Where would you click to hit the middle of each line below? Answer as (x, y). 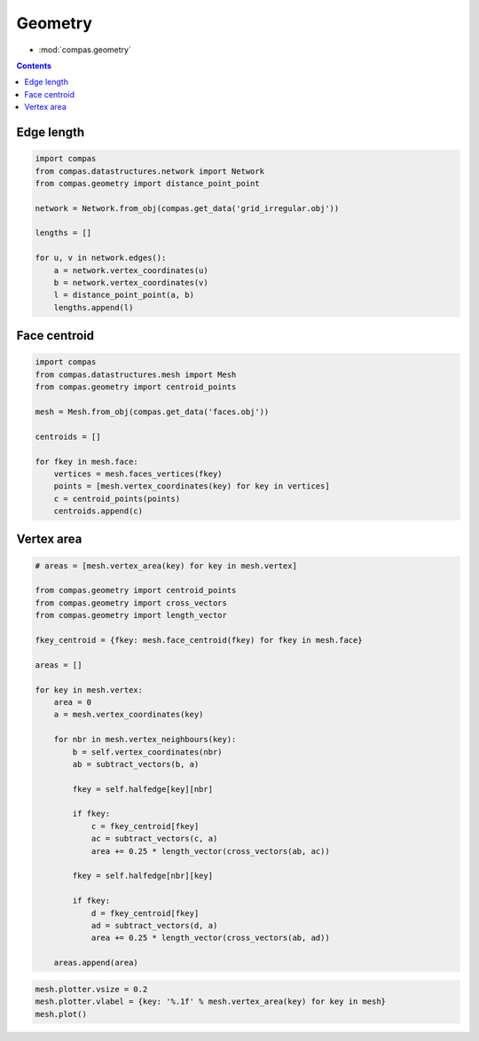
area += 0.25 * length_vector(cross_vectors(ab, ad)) (210, 938)
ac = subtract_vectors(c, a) (154, 839)
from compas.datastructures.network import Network (150, 171)
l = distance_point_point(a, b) (124, 295)
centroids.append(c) (98, 511)
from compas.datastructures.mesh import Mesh (136, 374)
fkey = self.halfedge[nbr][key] (142, 876)
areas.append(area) (96, 963)
